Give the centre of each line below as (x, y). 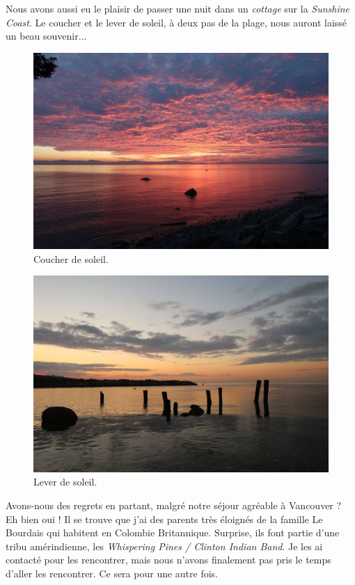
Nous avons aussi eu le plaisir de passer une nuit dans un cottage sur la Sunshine (178, 8)
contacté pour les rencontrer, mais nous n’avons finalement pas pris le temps (168, 560)
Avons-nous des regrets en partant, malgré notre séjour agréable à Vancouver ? (174, 505)
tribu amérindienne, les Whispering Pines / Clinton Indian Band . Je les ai (164, 546)
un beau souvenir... (46, 36)
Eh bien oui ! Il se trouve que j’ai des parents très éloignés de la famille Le (164, 519)
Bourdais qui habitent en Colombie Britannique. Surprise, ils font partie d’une (173, 532)
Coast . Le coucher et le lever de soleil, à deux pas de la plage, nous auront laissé (176, 22)
